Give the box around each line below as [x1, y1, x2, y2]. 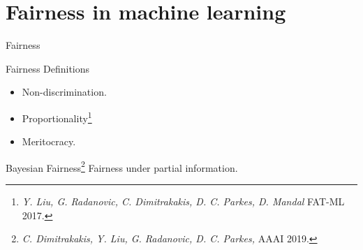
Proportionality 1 [22, 108, 92, 125]
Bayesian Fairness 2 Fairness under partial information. [6, 158, 238, 175]
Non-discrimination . [22, 84, 107, 99]
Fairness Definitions [6, 61, 90, 75]
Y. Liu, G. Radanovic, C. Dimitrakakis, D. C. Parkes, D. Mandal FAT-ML [22, 194, 345, 208]
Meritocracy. [22, 134, 76, 149]
